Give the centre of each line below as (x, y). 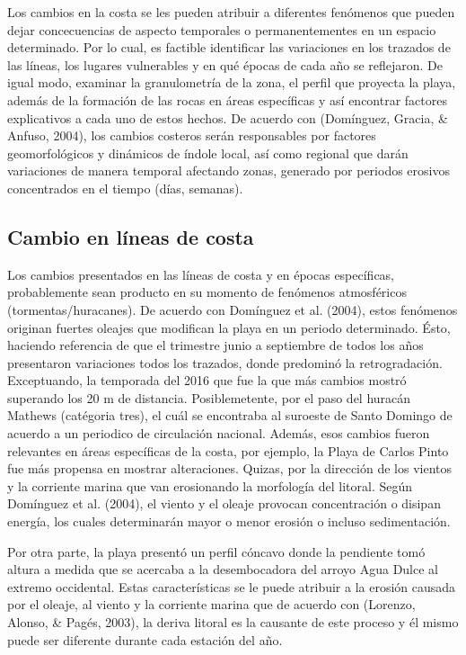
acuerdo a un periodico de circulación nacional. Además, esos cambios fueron (219, 433)
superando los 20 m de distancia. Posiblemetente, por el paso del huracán (209, 397)
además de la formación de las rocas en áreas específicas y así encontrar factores (227, 99)
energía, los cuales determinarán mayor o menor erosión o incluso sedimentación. (229, 521)
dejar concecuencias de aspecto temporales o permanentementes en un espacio (222, 29)
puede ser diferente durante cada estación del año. (145, 639)
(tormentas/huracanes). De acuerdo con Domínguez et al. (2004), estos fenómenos (233, 309)
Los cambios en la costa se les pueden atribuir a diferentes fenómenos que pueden (231, 12)
